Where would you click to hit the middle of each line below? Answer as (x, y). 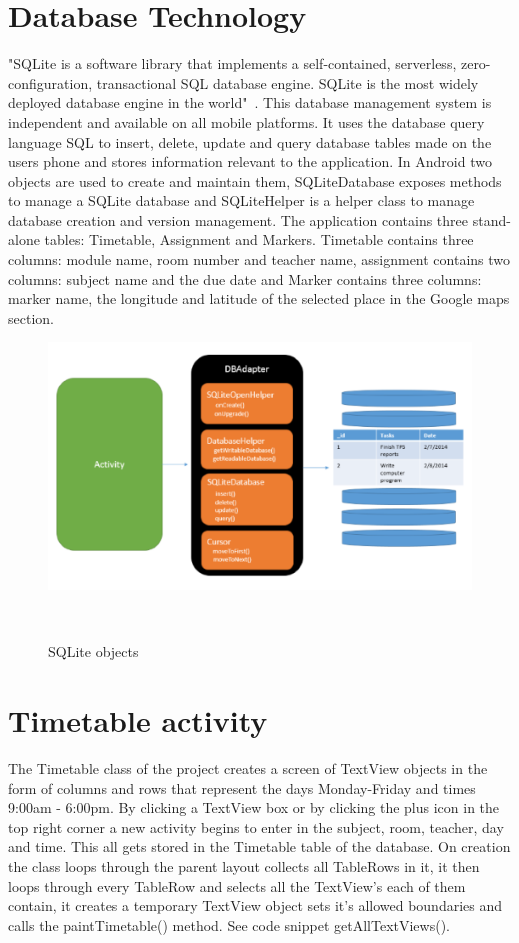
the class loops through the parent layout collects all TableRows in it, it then (244, 865)
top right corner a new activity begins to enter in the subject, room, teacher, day (256, 826)
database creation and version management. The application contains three (238, 219)
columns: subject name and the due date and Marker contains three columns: (245, 278)
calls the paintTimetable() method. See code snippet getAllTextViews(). (229, 924)
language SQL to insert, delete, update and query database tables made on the (250, 141)
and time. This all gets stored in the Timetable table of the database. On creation (259, 846)
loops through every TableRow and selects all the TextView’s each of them (237, 885)
